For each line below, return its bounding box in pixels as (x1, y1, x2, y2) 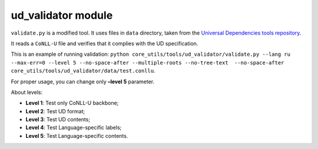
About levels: (11, 89, 43, 96)
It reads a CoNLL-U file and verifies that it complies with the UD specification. (11, 40, 198, 47)
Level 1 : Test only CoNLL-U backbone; (25, 100, 119, 107)
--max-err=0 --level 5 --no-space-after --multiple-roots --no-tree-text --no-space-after (11, 59, 284, 66)
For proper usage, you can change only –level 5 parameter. (11, 78, 155, 85)
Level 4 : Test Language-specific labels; (25, 124, 122, 131)
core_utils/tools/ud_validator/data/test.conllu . (11, 67, 155, 74)
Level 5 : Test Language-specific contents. (25, 132, 128, 139)
